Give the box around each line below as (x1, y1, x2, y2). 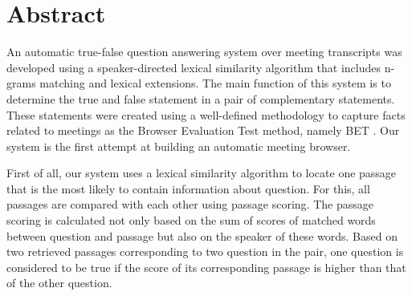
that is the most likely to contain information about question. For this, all (6, 180, 370, 197)
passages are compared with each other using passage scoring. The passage (6, 196, 373, 213)
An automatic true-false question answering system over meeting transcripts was (6, 43, 402, 60)
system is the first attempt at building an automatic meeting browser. (6, 137, 351, 154)
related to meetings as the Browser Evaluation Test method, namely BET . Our (6, 122, 400, 139)
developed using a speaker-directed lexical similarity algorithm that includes (6, 59, 381, 75)
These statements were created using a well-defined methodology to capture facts (6, 106, 406, 123)
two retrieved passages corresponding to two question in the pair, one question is (6, 243, 404, 260)
